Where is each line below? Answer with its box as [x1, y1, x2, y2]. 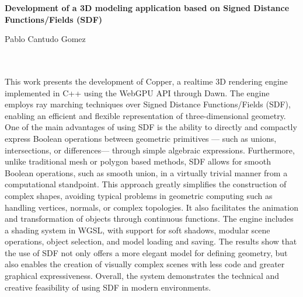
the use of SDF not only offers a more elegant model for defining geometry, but [5, 246, 288, 258]
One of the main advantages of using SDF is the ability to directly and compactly [5, 121, 297, 133]
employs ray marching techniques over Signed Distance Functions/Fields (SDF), [5, 98, 291, 110]
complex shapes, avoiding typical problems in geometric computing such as [5, 189, 273, 201]
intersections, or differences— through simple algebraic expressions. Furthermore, [5, 144, 295, 156]
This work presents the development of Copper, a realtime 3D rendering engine [5, 75, 288, 87]
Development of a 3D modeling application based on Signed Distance [5, 2, 290, 13]
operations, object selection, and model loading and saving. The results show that [5, 235, 297, 247]
